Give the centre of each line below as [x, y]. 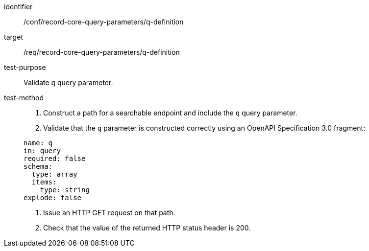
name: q [38, 143]
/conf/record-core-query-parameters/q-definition [104, 22]
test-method [24, 98]
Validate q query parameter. [68, 82]
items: [44, 182]
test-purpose [25, 67]
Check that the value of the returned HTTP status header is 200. [147, 228]
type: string [65, 190]
